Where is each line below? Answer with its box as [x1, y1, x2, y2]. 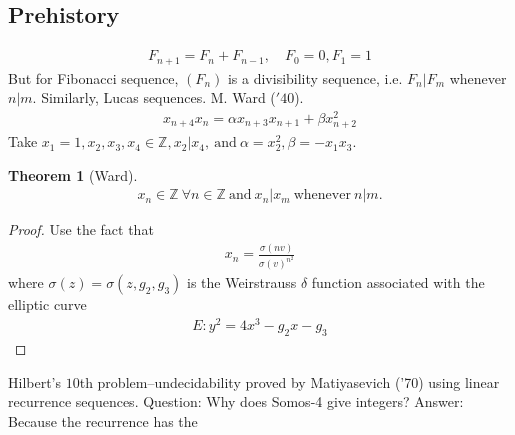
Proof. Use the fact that [8, 219, 154, 240]
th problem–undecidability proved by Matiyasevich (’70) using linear [79, 371, 500, 392]
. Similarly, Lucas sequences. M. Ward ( [32, 87, 276, 108]
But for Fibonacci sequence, [8, 67, 179, 88]
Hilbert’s [8, 371, 62, 392]
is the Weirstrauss [186, 272, 297, 293]
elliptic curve [8, 294, 87, 315]
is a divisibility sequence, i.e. [227, 67, 403, 88]
